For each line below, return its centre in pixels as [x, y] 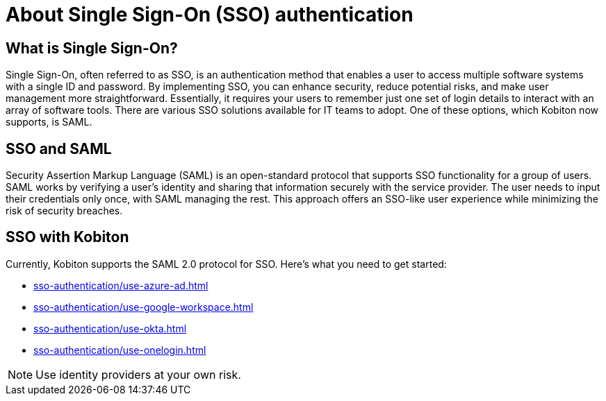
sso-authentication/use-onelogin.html [120, 350]
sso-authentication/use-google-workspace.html [144, 307]
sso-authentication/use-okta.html [110, 328]
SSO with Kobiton [67, 237]
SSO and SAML [59, 148]
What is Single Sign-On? [92, 48]
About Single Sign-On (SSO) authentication [210, 15]
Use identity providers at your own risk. [138, 374]
